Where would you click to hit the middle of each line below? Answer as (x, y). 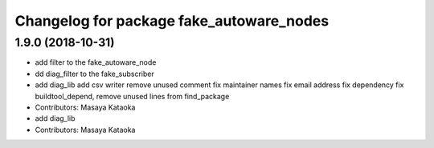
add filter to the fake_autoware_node (96, 62)
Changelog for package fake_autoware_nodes (172, 21)
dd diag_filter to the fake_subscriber (94, 74)
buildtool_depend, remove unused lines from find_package (132, 96)
